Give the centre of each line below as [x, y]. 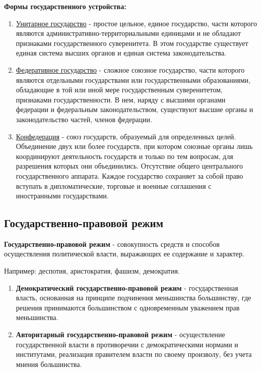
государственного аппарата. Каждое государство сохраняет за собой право [129, 175]
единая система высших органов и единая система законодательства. [121, 53]
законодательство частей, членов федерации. [84, 119]
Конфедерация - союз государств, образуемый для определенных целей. [126, 136]
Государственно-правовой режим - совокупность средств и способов [112, 244]
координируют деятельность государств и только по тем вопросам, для [124, 156]
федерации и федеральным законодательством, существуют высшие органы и [135, 109]
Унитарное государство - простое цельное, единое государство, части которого [136, 23]
